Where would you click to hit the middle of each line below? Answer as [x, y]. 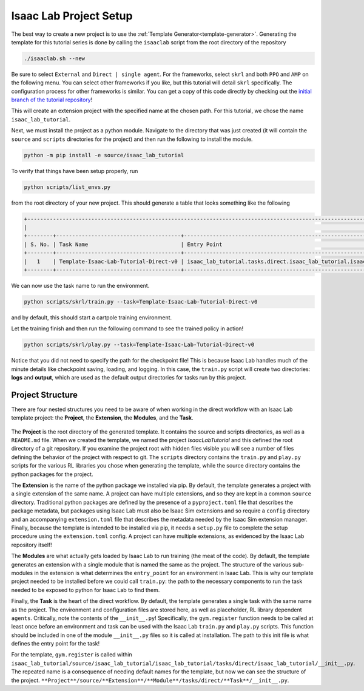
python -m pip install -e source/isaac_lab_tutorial [104, 155]
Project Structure [45, 395]
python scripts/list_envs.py [67, 187]
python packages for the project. [52, 474]
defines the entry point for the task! [56, 644]
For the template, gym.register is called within [72, 655]
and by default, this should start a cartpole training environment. [92, 317]
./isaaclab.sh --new [54, 58]
